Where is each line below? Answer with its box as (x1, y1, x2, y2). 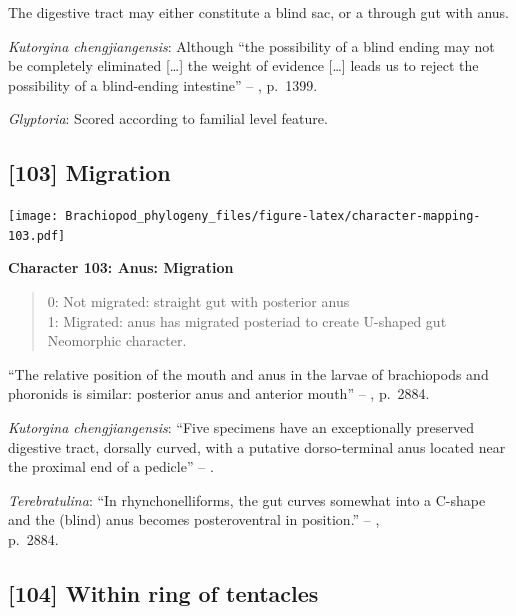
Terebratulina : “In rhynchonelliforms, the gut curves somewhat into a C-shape (8, 489, 486, 510)
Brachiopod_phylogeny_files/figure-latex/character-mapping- (65, 209, 481, 224)
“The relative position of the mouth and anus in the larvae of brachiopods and (8, 363, 489, 384)
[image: (8, 209, 59, 224)
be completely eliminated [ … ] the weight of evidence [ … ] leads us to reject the (8, 55, 479, 76)
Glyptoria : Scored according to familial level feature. (8, 108, 328, 129)
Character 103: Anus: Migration (8, 257, 234, 278)
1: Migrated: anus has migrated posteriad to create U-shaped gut (47, 310, 447, 331)
